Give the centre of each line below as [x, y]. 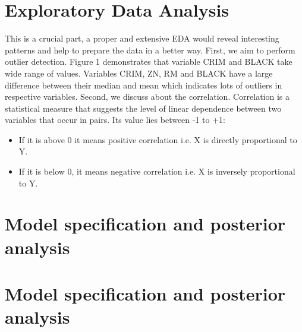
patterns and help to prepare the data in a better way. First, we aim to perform [150, 50]
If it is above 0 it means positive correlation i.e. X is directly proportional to [158, 139]
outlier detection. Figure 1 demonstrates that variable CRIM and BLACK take [149, 61]
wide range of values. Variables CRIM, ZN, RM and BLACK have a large [139, 73]
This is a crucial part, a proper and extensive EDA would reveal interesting [142, 38]
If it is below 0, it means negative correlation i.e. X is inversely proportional [157, 171]
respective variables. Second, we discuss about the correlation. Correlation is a [147, 97]
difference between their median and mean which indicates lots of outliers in [144, 85]
